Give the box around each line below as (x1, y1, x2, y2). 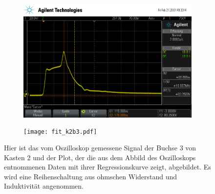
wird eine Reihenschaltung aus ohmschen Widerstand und (4, 171, 177, 181)
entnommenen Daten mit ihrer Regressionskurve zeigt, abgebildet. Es (4, 162, 211, 172)
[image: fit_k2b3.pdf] (23, 128, 97, 136)
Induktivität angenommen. (4, 181, 84, 191)
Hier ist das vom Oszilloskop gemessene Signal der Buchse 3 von (4, 143, 196, 153)
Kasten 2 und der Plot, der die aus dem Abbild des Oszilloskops (4, 152, 196, 162)
